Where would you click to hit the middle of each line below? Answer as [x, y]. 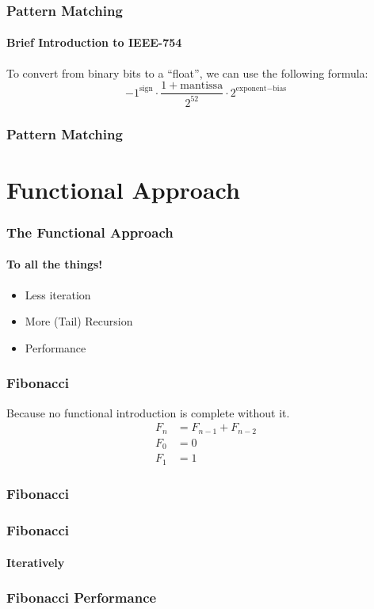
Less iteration [58, 294]
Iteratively [36, 562]
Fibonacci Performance [82, 598]
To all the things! [55, 264]
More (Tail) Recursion [79, 321]
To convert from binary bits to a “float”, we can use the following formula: [187, 72]
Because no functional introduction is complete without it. [148, 412]
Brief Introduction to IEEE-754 [94, 42]
